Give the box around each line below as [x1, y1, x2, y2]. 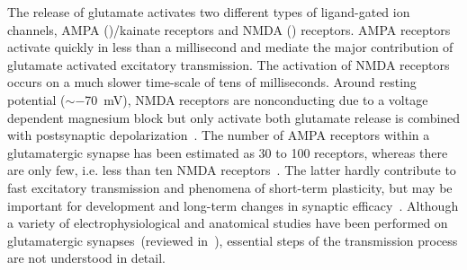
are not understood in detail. [7, 248, 166, 267]
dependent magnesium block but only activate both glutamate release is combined [7, 108, 461, 126]
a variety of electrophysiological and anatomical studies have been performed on [7, 213, 448, 232]
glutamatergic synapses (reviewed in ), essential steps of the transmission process [7, 231, 458, 249]
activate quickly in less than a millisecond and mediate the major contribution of [7, 38, 454, 57]
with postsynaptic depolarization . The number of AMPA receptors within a [7, 126, 430, 144]
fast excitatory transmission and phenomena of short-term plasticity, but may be [7, 178, 453, 196]
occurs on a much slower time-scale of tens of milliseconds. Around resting [7, 73, 417, 91]
